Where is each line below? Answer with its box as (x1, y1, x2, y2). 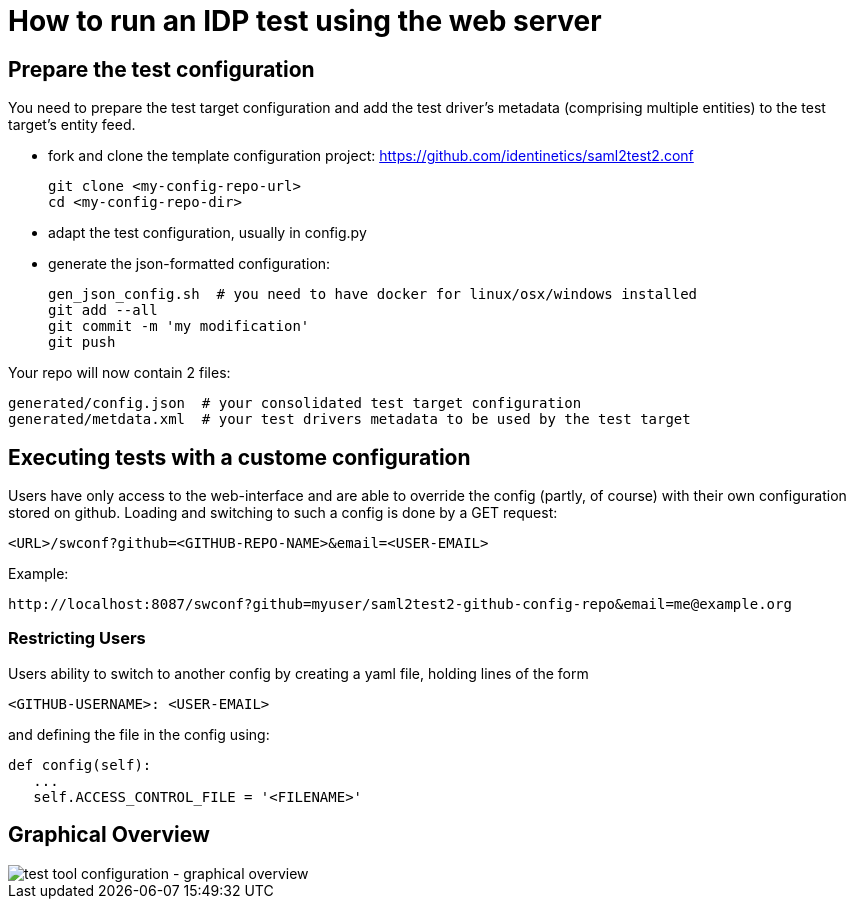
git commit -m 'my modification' (48, 318, 310, 335)
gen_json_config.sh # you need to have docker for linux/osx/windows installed (48, 286, 698, 303)
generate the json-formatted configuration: (48, 255, 331, 273)
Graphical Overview (8, 822, 210, 848)
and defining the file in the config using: (8, 725, 270, 743)
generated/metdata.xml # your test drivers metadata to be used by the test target (8, 411, 691, 428)
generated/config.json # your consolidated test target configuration (8, 395, 582, 412)
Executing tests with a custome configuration (8, 444, 471, 470)
